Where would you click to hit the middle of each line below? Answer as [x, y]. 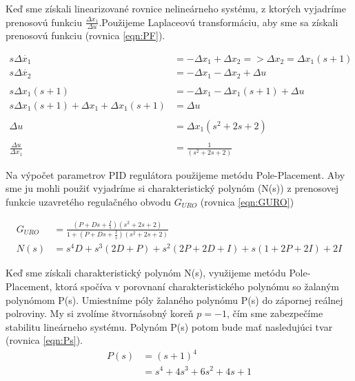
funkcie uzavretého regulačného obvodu [89, 201]
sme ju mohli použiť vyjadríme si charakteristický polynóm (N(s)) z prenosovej [172, 188]
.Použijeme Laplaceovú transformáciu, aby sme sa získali [219, 22]
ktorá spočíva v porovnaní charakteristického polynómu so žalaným [197, 286]
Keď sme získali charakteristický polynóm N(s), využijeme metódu [146, 273]
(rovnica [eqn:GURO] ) [247, 201]
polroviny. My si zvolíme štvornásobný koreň [100, 313]
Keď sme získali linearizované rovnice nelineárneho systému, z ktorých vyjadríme [176, 8]
